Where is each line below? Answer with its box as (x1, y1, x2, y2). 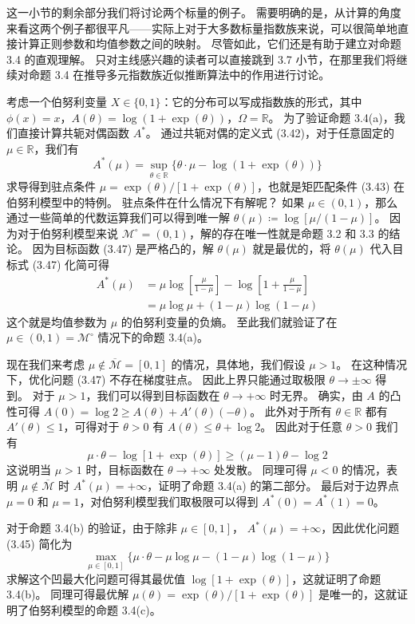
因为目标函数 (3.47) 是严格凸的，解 (32, 240, 214, 257)
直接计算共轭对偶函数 (17, 124, 129, 141)
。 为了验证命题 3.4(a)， (268, 109, 394, 125)
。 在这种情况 (336, 355, 407, 372)
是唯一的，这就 (318, 586, 397, 602)
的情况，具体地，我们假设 (171, 355, 306, 372)
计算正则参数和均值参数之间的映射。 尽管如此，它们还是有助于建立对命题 (17, 35, 401, 52)
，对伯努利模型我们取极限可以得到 (79, 492, 259, 509)
